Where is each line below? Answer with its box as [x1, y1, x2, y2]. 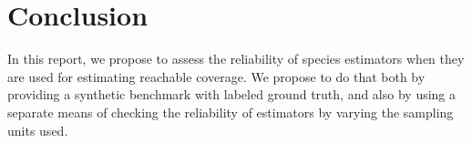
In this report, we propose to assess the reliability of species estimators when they [7, 49, 465, 68]
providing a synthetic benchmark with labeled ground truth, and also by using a [7, 85, 457, 104]
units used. [7, 120, 68, 139]
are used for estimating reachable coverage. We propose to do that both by [7, 66, 426, 86]
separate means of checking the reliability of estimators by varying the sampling [7, 102, 454, 121]
